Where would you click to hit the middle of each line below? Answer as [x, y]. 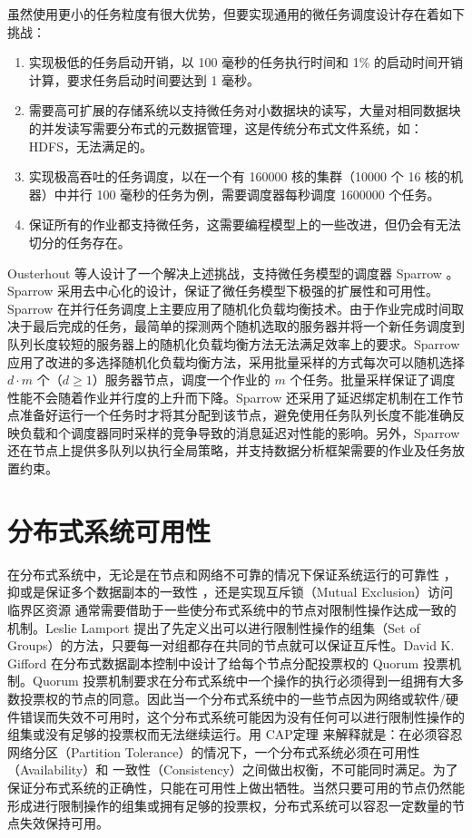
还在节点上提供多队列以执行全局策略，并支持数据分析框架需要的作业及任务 [230, 450]
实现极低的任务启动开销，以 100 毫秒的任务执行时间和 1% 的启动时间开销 [246, 62]
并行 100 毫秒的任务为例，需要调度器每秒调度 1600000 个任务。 [253, 194]
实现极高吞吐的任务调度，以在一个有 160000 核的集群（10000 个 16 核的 [240, 176]
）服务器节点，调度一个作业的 [181, 380]
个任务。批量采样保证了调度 [373, 380]
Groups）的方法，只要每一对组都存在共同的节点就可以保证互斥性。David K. [231, 645]
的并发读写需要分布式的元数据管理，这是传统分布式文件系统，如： [226, 127]
